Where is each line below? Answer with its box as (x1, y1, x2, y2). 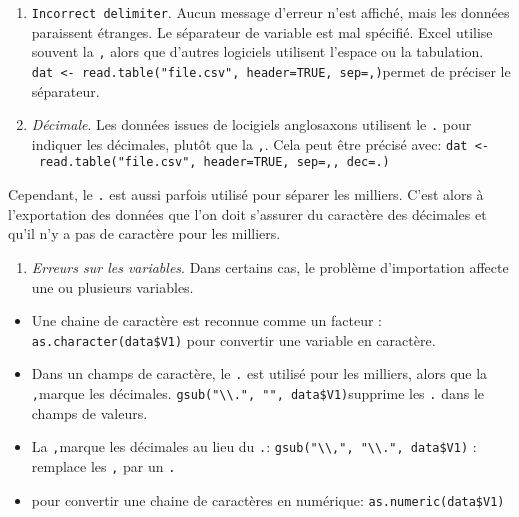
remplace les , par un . (31, 455, 176, 476)
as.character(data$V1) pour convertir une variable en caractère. (31, 329, 436, 350)
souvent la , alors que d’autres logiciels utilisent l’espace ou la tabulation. (31, 41, 484, 62)
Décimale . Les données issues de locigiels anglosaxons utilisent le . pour (31, 114, 472, 135)
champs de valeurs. (31, 402, 148, 423)
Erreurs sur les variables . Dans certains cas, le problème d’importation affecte (31, 256, 509, 277)
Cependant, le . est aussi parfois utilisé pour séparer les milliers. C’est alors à (8, 184, 484, 205)
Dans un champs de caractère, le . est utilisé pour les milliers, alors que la (31, 363, 488, 384)
